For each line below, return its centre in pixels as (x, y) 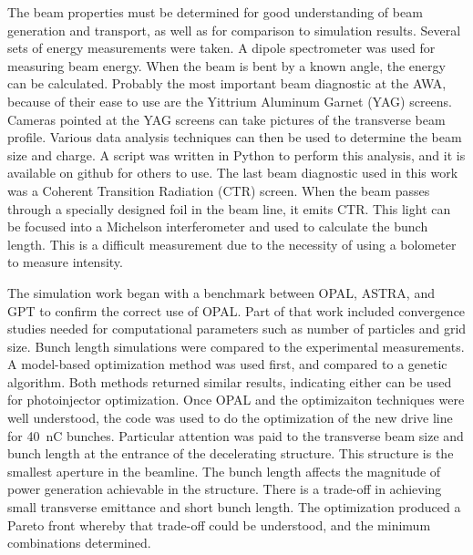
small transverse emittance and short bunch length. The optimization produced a (234, 507)
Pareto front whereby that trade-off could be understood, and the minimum (219, 524)
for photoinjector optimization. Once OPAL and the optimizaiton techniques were (236, 400)
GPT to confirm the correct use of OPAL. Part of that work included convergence (236, 310)
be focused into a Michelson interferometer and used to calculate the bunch (218, 226)
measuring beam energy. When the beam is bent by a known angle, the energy (226, 65)
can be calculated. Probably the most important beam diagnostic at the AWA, (227, 83)
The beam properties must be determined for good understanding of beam (215, 12)
